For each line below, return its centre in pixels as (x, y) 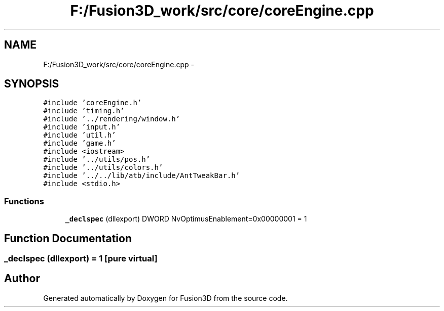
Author (22, 279)
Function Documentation (68, 238)
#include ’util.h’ (80, 135)
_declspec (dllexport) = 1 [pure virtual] (81, 259)
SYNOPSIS (32, 84)
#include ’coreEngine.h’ (92, 103)
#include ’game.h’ (80, 143)
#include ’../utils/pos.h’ (97, 160)
